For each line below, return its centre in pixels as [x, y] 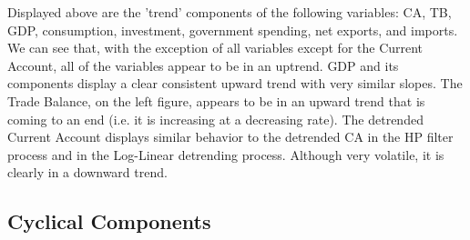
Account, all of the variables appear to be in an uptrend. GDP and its [203, 65]
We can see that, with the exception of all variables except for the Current [215, 48]
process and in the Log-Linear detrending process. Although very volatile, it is [226, 154]
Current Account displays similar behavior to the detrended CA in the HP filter [230, 137]
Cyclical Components [109, 221]
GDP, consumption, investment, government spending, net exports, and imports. [233, 30]
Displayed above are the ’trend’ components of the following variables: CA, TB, [230, 12]
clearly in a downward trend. [87, 172]
